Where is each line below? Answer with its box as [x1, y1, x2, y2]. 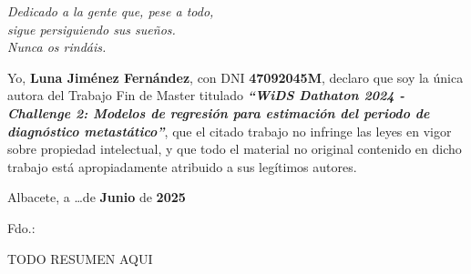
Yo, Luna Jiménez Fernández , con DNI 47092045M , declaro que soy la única [7, 67, 464, 86]
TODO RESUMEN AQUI [7, 249, 153, 268]
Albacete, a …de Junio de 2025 [7, 188, 186, 207]
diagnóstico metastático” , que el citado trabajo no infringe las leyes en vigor [7, 121, 452, 140]
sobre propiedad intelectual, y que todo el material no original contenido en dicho [7, 139, 462, 158]
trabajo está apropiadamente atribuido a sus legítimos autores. [7, 157, 357, 176]
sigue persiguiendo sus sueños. [7, 19, 176, 38]
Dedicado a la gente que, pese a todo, [7, 2, 214, 20]
